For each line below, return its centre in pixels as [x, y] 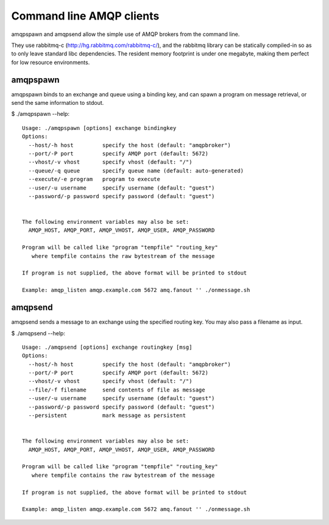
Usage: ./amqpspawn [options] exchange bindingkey [99, 128]
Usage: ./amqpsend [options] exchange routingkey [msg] [107, 347]
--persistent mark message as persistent [107, 416]
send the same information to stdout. [58, 103]
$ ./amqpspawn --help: [41, 114]
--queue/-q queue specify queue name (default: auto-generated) [136, 170]
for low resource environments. [51, 62]
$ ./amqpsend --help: [38, 333]
